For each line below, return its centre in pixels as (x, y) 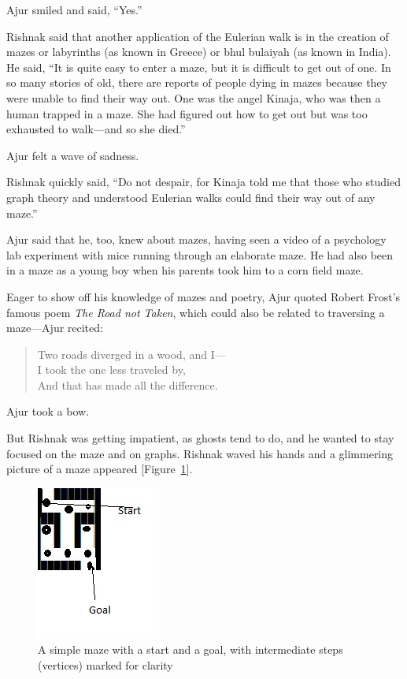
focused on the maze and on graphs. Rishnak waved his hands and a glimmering (200, 453)
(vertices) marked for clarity (105, 665)
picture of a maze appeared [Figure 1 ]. (100, 469)
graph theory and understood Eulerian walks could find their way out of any (191, 197)
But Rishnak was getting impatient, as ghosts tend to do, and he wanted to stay (200, 438)
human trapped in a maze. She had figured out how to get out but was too (187, 113)
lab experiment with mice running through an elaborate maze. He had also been (200, 254)
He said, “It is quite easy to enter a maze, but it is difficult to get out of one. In (199, 67)
